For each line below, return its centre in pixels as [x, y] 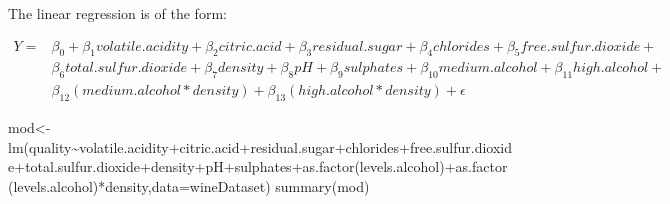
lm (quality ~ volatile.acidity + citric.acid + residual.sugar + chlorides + [209, 146]
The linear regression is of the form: [117, 13]
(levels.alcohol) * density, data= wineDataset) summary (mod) [189, 185]
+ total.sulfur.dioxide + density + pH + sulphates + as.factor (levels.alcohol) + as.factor [261, 166]
